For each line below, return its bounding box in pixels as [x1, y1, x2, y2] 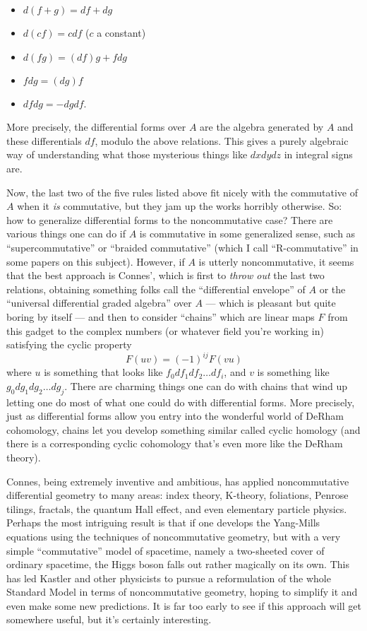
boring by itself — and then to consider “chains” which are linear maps [6, 309, 315, 324]
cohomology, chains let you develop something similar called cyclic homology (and [6, 422, 361, 437]
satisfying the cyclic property [6, 337, 132, 352]
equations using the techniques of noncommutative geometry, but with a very [6, 529, 341, 543]
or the [319, 281, 346, 296]
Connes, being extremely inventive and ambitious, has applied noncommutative [6, 473, 349, 488]
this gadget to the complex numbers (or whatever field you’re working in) [6, 323, 324, 338]
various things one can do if [6, 226, 126, 241]
